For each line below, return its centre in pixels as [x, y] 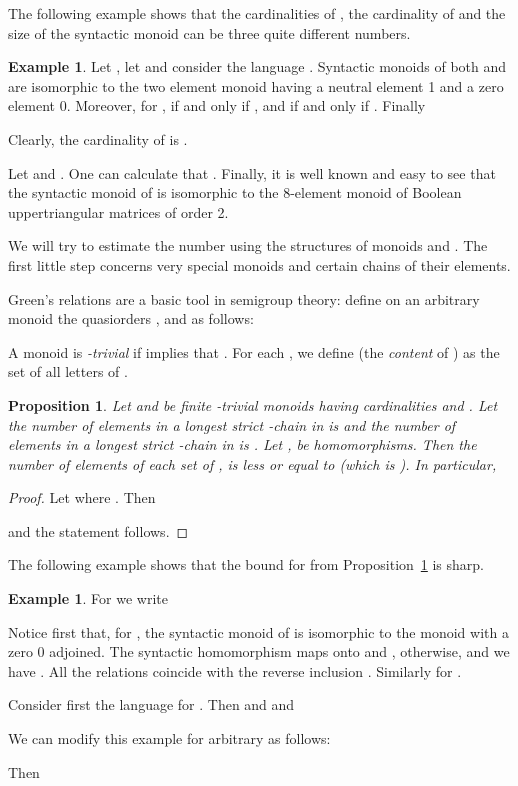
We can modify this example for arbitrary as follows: [169, 738]
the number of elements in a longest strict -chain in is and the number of [232, 424]
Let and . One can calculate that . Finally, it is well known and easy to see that [252, 172]
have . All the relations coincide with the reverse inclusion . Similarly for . [235, 670]
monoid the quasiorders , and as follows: [131, 318]
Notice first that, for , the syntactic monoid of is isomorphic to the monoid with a [258, 631]
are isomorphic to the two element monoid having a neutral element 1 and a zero [256, 85]
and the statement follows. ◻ [98, 530]
